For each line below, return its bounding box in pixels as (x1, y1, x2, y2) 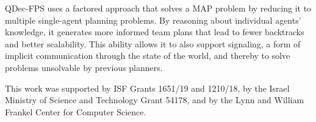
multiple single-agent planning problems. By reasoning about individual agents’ (5, 13, 301, 26)
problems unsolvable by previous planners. (5, 61, 163, 73)
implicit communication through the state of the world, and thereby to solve (5, 49, 290, 62)
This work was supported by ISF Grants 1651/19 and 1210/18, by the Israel (5, 81, 290, 94)
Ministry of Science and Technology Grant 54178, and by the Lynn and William (5, 93, 304, 106)
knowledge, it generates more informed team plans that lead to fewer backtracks (5, 25, 304, 38)
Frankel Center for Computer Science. (5, 105, 146, 118)
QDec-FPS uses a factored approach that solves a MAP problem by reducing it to (5, 2, 312, 14)
